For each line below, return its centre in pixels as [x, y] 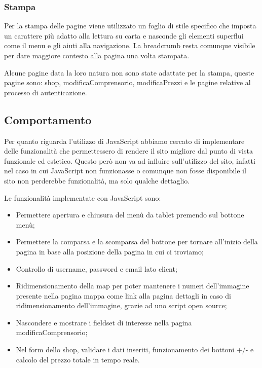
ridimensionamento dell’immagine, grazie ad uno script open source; [121, 305]
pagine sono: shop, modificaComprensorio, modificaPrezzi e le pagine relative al [127, 82]
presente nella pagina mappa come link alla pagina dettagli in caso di [123, 295]
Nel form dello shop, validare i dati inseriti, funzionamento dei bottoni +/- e [135, 349]
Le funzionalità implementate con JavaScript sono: [83, 197]
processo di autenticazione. [46, 92]
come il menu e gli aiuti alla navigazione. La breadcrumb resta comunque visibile [130, 45]
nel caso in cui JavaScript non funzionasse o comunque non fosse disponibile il [125, 171]
